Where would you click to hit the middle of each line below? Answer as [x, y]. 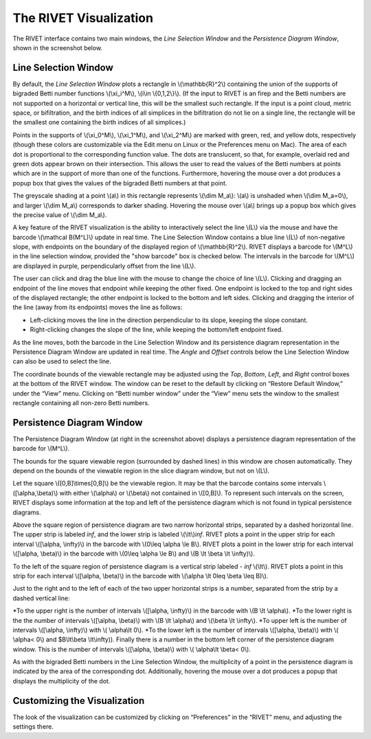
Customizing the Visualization [79, 701]
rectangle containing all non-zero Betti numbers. [81, 402]
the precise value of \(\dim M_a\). [60, 215]
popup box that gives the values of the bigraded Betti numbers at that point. [120, 183]
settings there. [33, 727]
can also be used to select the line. [62, 361]
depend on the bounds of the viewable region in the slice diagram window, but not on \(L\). [141, 471]
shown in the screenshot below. [58, 47]
